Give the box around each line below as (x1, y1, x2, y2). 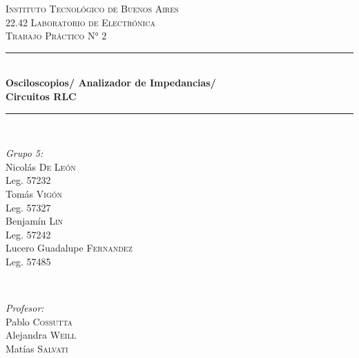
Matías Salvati (6, 341, 68, 355)
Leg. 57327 (6, 200, 51, 214)
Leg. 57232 (6, 173, 51, 187)
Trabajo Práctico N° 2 (6, 28, 107, 43)
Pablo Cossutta (6, 314, 73, 328)
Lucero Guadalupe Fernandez (6, 241, 133, 255)
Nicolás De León (6, 159, 76, 173)
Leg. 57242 (6, 227, 51, 241)
